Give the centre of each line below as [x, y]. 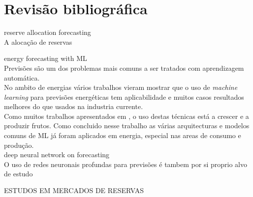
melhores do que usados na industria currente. [74, 106]
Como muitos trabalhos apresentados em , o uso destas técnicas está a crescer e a [126, 116]
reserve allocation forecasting [47, 32]
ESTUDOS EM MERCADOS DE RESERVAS [74, 190]
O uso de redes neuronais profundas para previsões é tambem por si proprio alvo [126, 164]
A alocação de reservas [38, 42]
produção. [19, 145]
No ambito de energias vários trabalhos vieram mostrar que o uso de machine [121, 87]
